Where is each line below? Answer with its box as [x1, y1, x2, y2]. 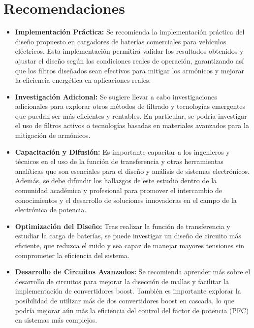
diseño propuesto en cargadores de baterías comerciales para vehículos [15, 36, 226, 46]
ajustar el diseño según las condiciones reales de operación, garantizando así [15, 55, 244, 66]
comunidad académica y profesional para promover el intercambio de [15, 185, 222, 196]
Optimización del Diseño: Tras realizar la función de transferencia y [15, 221, 230, 231]
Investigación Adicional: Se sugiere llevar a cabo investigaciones [15, 91, 217, 101]
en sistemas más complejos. [15, 315, 97, 325]
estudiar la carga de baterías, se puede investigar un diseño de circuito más [15, 230, 241, 241]
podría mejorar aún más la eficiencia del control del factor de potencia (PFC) [15, 305, 249, 315]
